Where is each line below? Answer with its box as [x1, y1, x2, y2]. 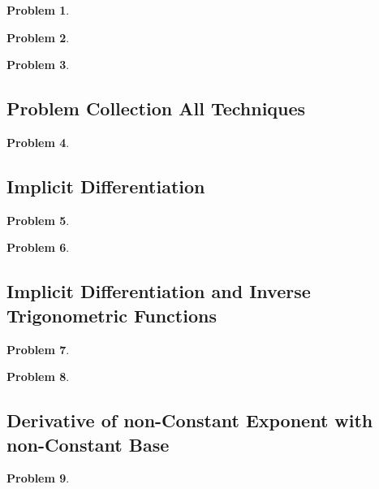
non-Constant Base [6, 431, 170, 457]
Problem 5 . [6, 211, 70, 228]
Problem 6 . [6, 239, 70, 256]
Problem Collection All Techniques [6, 96, 306, 121]
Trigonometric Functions [6, 302, 217, 327]
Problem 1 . [6, 2, 70, 18]
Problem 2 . [6, 28, 70, 45]
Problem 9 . [6, 470, 70, 487]
